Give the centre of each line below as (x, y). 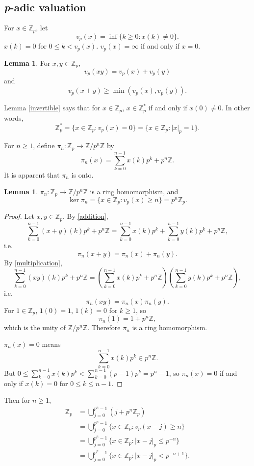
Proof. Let (19, 216)
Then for (17, 400)
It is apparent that (32, 174)
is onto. (82, 174)
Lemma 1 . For (27, 63)
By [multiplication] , (33, 262)
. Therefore (104, 327)
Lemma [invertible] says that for (52, 108)
